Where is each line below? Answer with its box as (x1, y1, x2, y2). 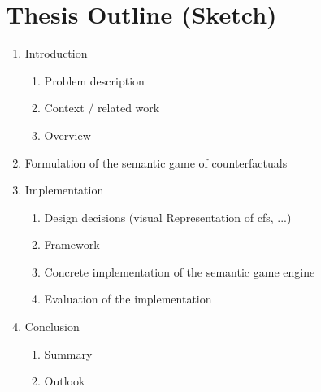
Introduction (24, 45, 88, 62)
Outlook (44, 372, 85, 390)
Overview (44, 126, 91, 143)
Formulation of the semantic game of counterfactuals (24, 154, 288, 171)
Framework (44, 236, 100, 253)
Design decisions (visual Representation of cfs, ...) (44, 208, 292, 225)
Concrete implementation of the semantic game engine (44, 263, 315, 280)
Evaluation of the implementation (44, 290, 212, 307)
